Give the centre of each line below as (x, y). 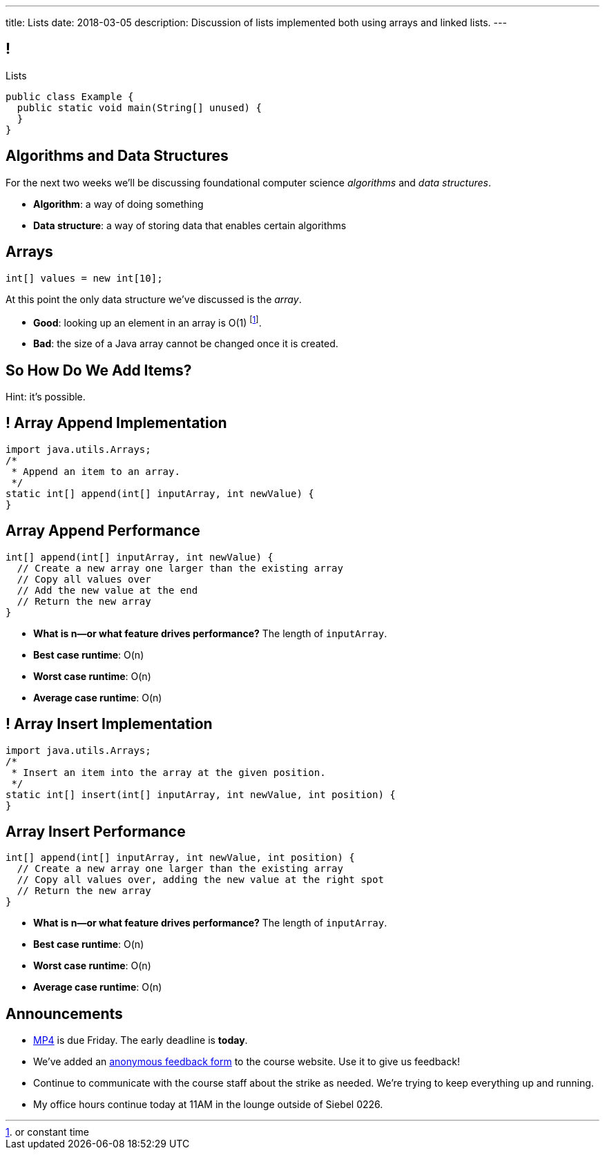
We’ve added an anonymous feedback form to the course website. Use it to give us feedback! (247, 1062)
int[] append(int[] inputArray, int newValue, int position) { (180, 858)
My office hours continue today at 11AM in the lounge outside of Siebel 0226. (208, 1105)
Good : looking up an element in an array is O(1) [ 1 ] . (147, 321)
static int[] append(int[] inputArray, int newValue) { (160, 493)
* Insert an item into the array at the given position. (169, 772)
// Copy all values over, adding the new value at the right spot (200, 880)
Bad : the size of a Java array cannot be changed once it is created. (186, 344)
